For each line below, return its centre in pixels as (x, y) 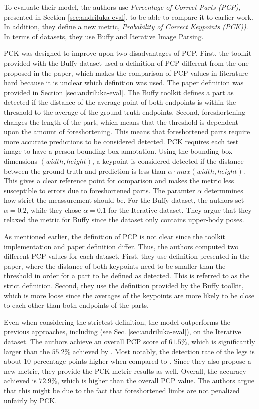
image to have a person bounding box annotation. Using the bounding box (118, 151)
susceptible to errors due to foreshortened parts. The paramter (100, 190)
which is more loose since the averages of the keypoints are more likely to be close (129, 295)
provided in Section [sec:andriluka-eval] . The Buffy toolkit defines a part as (119, 92)
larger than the (27, 351)
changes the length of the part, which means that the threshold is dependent (121, 121)
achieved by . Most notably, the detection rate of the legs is (163, 351)
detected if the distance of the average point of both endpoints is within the (120, 102)
